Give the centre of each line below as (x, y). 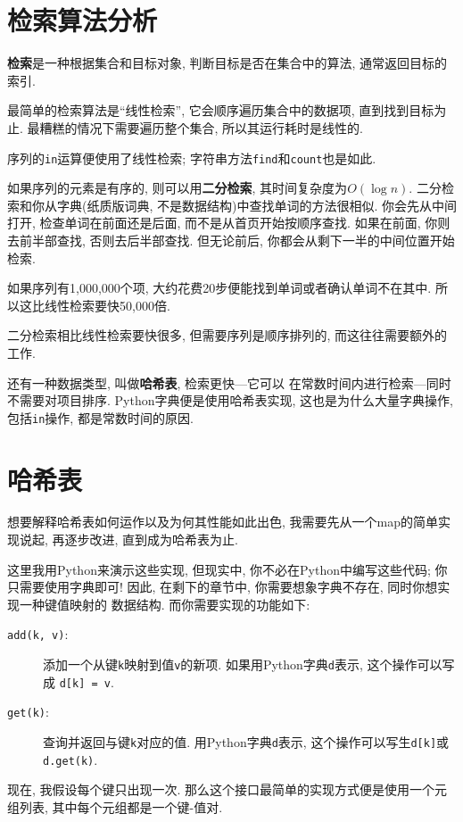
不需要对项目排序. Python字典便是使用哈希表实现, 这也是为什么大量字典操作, (230, 400)
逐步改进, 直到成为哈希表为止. (151, 540)
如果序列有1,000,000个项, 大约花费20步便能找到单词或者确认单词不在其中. (219, 288)
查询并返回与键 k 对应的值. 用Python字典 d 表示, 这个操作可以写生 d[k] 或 (246, 742)
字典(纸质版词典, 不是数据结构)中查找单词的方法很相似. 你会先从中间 (256, 205)
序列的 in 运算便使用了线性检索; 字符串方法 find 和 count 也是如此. (192, 158)
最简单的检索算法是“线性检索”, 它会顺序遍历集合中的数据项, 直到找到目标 (221, 110)
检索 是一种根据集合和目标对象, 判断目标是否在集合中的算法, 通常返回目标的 (227, 63)
